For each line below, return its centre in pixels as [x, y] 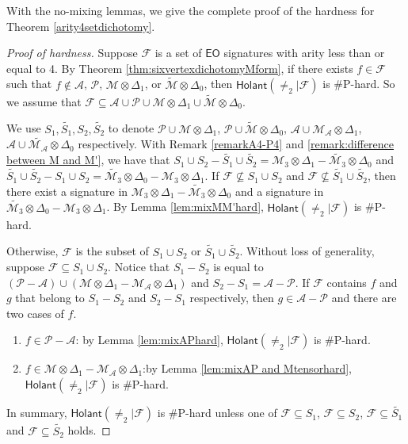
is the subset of [112, 251]
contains [347, 282]
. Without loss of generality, [307, 251]
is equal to [238, 267]
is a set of [178, 53]
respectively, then [232, 298]
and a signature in [279, 191]
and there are [364, 298]
